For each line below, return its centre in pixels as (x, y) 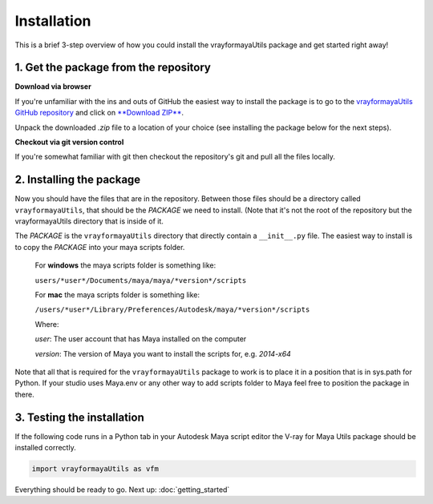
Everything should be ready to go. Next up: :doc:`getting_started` (122, 490)
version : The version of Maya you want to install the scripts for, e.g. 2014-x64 (163, 353)
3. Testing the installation (79, 417)
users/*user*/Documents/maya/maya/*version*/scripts (141, 280)
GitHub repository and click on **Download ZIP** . (99, 113)
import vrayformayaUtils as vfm (95, 469)
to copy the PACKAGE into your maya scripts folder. (100, 247)
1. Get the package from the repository (113, 68)
